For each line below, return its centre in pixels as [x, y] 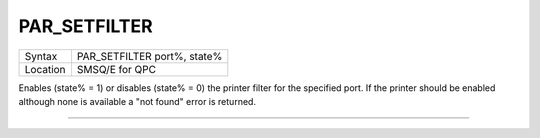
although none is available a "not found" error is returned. [137, 101]
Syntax [41, 56]
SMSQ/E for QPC [116, 69]
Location [45, 69]
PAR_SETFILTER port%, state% [149, 56]
